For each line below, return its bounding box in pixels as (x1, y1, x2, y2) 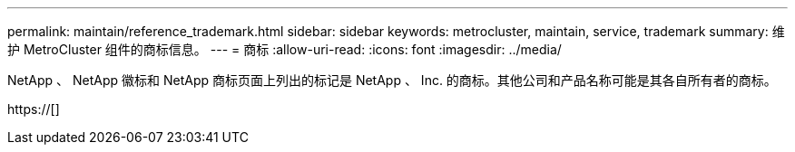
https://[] (7, 101, 60, 117)
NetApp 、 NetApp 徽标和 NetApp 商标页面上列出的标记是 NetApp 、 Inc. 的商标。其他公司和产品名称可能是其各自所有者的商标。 (7, 72, 777, 88)
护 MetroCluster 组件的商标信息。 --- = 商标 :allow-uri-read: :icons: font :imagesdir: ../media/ (7, 42, 562, 57)
